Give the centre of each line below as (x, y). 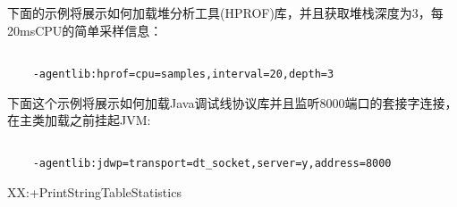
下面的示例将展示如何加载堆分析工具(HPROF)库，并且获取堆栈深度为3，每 (225, 12)
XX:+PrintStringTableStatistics (94, 192)
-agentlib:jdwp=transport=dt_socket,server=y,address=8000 (212, 164)
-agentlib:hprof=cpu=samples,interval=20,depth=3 (183, 74)
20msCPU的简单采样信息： (85, 30)
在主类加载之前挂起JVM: (79, 120)
